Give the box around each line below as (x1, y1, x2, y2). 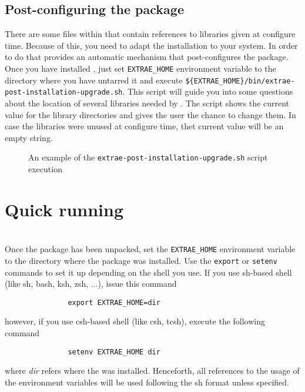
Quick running (5, 197, 124, 221)
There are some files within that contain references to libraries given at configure (5, 28, 296, 40)
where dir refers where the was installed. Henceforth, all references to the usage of (5, 364, 300, 377)
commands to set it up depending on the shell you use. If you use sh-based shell (5, 266, 292, 278)
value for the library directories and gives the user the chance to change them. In (5, 108, 296, 120)
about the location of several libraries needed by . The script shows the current (5, 96, 289, 109)
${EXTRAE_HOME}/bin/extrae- (185, 76, 295, 85)
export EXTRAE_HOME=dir (68, 298, 160, 307)
